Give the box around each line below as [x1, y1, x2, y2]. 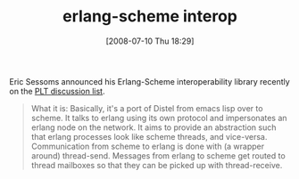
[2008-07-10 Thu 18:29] [105, 36, 195, 46]
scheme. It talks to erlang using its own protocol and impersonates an [30, 112, 287, 123]
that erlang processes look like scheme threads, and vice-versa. [30, 131, 268, 142]
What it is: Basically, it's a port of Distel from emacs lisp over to [30, 102, 263, 113]
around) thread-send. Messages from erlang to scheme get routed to [30, 150, 286, 161]
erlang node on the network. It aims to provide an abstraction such [30, 122, 277, 133]
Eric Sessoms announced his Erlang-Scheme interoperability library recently [9, 76, 290, 86]
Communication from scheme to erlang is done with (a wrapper [30, 141, 265, 151]
